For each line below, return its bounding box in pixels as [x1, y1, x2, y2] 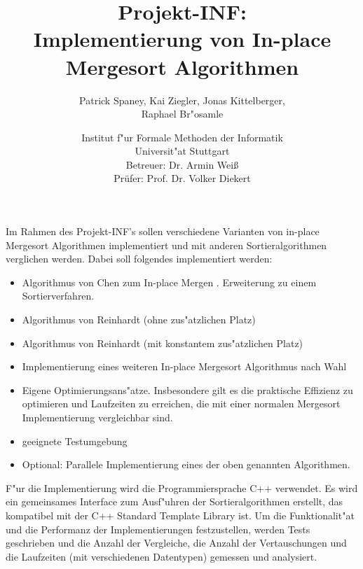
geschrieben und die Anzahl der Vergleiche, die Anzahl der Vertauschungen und [6, 535, 347, 550]
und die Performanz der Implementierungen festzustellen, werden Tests [6, 521, 310, 536]
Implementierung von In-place [33, 24, 331, 53]
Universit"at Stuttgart [135, 143, 230, 158]
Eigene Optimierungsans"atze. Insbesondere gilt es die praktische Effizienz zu [22, 382, 353, 397]
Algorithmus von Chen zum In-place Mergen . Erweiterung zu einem [22, 274, 317, 289]
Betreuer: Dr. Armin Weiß [125, 157, 239, 171]
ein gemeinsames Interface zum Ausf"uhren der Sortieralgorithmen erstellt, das [6, 494, 343, 509]
